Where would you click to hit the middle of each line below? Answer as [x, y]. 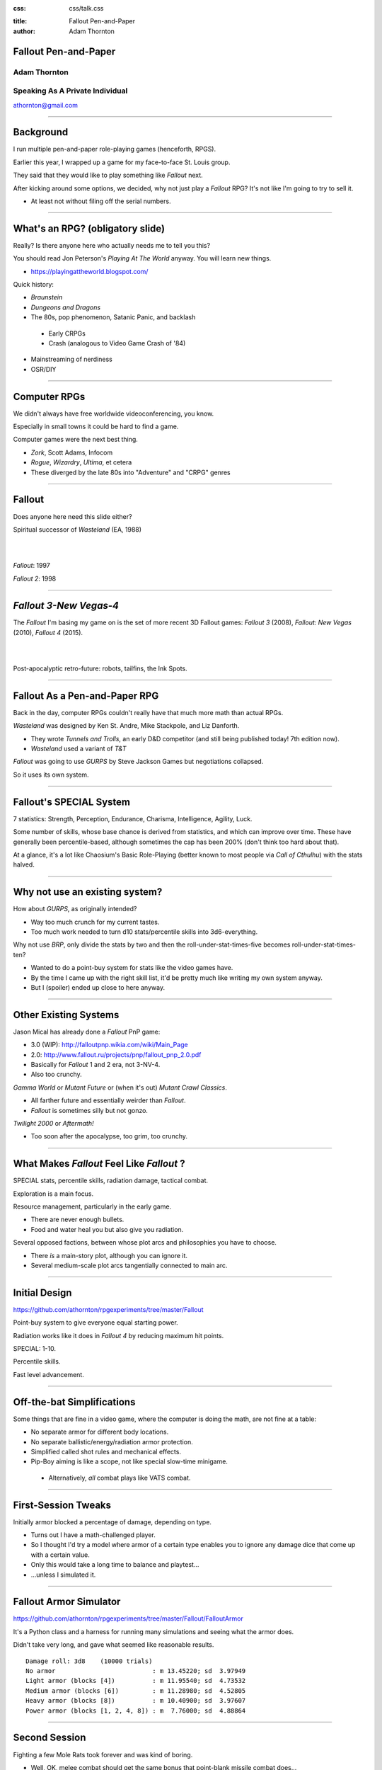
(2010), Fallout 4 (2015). [48, 632]
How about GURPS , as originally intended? [75, 909]
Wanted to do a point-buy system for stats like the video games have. [132, 968]
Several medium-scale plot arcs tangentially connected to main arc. [129, 1265]
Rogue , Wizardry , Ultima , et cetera [81, 462]
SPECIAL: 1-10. [35, 1349]
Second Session [50, 1738]
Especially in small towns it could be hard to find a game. [96, 427]
